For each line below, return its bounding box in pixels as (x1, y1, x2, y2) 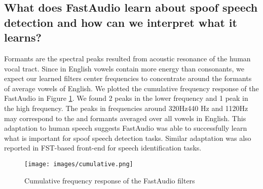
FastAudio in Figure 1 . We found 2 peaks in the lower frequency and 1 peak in (4, 93, 248, 103)
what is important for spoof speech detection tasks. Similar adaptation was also (4, 132, 251, 143)
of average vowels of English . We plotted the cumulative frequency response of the (4, 83, 259, 93)
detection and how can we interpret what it (4, 14, 237, 30)
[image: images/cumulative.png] (24, 160, 133, 168)
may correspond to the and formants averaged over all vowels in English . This (4, 112, 246, 123)
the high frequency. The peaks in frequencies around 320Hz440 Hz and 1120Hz (4, 102, 248, 113)
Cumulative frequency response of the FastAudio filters (24, 175, 195, 185)
